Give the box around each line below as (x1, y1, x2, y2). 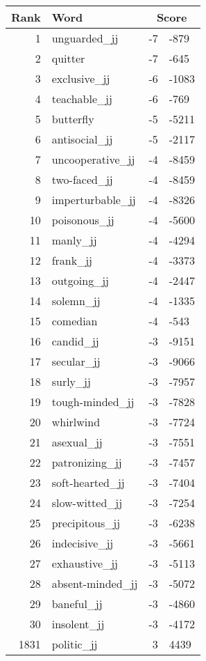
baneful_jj (51, 596, 103, 612)
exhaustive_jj (51, 555, 118, 571)
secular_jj (51, 353, 101, 369)
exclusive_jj (51, 70, 110, 86)
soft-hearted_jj (51, 474, 125, 490)
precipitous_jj (51, 515, 121, 531)
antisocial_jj (51, 131, 113, 147)
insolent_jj (51, 616, 105, 632)
